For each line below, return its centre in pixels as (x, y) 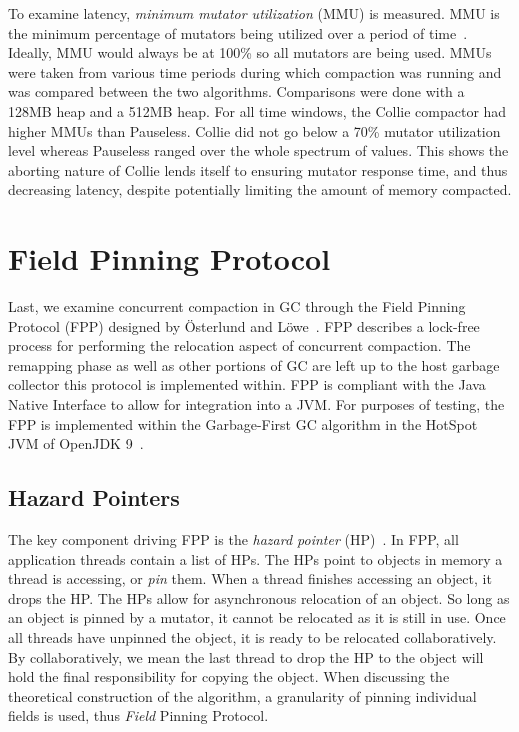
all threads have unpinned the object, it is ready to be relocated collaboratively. (252, 636)
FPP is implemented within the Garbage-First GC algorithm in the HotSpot (243, 423)
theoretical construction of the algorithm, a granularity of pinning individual (242, 695)
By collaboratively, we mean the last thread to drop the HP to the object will (246, 656)
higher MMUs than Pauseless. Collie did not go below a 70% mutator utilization (254, 130)
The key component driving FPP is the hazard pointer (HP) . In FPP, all (233, 539)
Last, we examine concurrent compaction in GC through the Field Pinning (237, 306)
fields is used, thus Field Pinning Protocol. (138, 715)
